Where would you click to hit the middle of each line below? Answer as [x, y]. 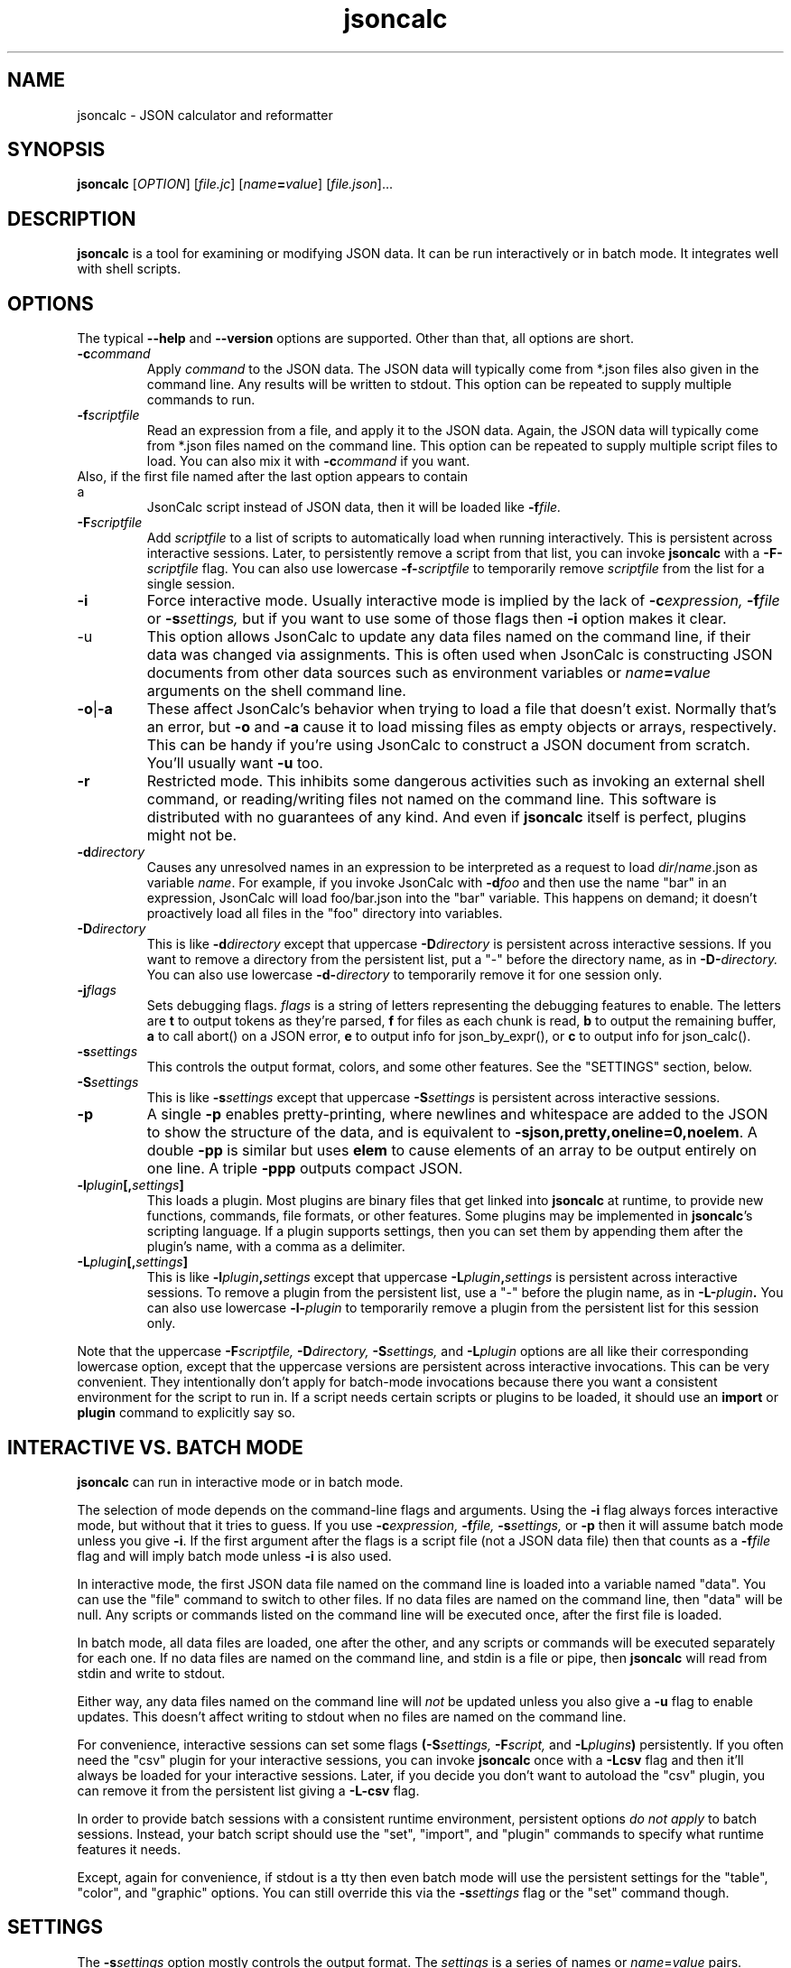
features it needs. [129, 1849]
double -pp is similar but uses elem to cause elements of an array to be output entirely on [451, 1151]
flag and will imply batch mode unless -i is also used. [234, 1555]
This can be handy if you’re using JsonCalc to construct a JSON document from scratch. [448, 745]
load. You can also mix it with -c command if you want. [308, 461]
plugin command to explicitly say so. [186, 1413]
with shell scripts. [129, 269]
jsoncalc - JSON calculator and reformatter [205, 115]
